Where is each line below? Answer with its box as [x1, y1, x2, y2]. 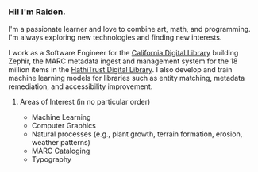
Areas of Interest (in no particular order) [19, 97, 151, 107]
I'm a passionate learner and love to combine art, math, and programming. [8, 25, 252, 34]
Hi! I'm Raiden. [8, 6, 66, 17]
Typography [31, 155, 71, 164]
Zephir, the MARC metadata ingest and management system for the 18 [8, 56, 238, 66]
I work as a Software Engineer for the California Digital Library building [8, 48, 239, 58]
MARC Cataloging [31, 146, 90, 156]
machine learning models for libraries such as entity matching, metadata [8, 74, 245, 83]
